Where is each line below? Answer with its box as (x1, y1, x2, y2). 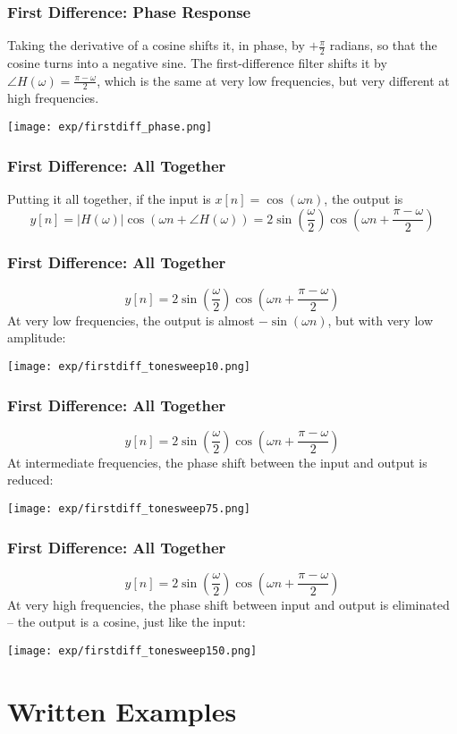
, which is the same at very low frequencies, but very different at (97, 71, 450, 89)
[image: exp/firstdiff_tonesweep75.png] (7, 502, 251, 515)
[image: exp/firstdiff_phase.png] (7, 121, 213, 134)
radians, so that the (329, 36, 437, 55)
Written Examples (7, 692, 237, 729)
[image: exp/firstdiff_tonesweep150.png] (7, 645, 258, 658)
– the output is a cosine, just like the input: (7, 612, 246, 631)
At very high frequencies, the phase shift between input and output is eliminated (7, 595, 450, 613)
